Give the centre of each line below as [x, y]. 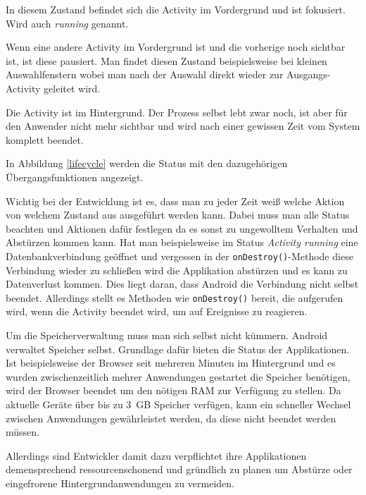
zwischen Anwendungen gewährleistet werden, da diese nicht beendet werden [171, 418]
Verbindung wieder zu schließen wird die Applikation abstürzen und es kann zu [177, 270]
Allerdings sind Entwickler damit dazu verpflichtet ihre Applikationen [156, 455]
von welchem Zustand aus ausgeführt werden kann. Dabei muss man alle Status [178, 215]
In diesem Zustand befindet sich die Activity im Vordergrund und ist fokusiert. [176, 9]
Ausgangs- [309, 74]
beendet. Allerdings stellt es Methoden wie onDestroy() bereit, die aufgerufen [175, 297]
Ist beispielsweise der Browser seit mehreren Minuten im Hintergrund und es [171, 363]
